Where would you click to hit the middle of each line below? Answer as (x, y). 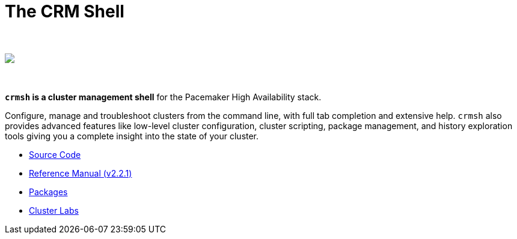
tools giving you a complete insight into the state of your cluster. (132, 136)
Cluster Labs (54, 210)
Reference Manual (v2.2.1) (81, 173)
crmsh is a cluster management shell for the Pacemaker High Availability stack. (163, 97)
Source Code (55, 154)
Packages (48, 192)
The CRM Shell (65, 11)
